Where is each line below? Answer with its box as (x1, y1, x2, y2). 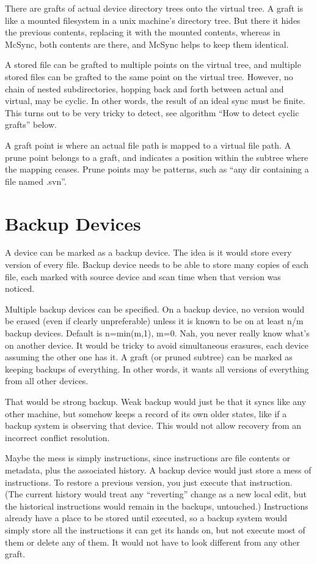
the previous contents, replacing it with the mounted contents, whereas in (5, 26, 280, 39)
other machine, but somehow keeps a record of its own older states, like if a (5, 407, 287, 420)
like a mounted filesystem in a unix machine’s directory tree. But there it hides (5, 13, 301, 26)
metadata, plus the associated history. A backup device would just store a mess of (5, 463, 312, 476)
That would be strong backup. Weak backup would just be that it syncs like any (5, 395, 307, 407)
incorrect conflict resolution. (5, 431, 110, 443)
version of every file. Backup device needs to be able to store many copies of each (5, 258, 309, 271)
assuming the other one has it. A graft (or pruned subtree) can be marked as (5, 351, 293, 363)
